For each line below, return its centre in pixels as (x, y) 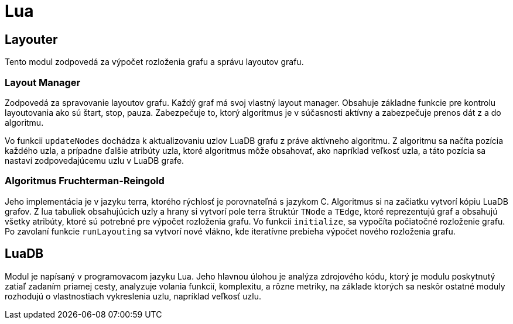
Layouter (31, 39)
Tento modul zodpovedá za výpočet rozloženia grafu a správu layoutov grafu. (154, 62)
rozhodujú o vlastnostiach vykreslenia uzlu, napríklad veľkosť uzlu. (133, 296)
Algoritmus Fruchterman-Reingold (85, 181)
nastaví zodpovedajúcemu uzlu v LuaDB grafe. (95, 160)
